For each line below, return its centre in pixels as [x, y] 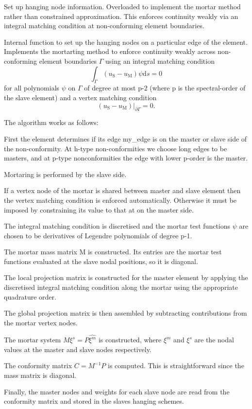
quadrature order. [30, 296]
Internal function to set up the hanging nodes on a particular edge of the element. [126, 42]
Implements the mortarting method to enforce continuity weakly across [110, 51]
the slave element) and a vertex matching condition [80, 97]
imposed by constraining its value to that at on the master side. [99, 209]
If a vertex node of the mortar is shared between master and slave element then [122, 190]
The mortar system [33, 340]
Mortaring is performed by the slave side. [65, 174]
